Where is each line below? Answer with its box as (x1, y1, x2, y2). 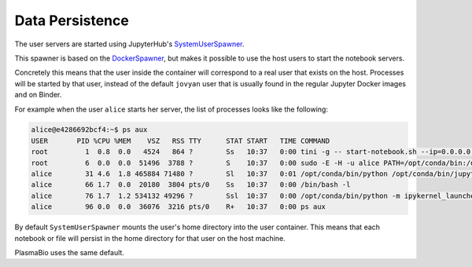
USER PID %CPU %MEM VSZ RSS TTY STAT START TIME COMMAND (31, 136, 330, 145)
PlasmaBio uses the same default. (14, 247, 125, 257)
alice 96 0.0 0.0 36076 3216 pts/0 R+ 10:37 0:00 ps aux (31, 203, 326, 211)
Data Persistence (14, 12, 129, 29)
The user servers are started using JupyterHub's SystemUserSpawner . (14, 39, 245, 49)
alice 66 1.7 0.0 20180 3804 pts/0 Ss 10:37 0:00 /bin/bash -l (31, 181, 351, 189)
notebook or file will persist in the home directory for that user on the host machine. (14, 233, 286, 243)
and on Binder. (14, 90, 62, 100)
